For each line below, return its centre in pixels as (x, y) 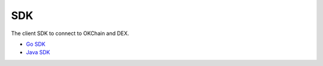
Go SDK (36, 44)
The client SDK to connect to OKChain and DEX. (70, 33)
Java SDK (38, 52)
